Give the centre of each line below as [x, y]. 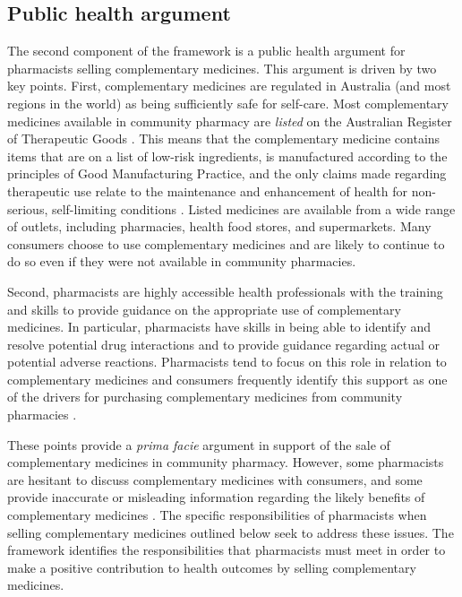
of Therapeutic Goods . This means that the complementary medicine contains [224, 138]
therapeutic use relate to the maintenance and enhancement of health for [208, 190]
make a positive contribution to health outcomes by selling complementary [212, 567]
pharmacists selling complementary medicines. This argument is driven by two [222, 68]
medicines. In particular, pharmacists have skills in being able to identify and [219, 327]
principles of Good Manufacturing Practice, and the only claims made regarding [227, 173]
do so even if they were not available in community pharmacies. [182, 261]
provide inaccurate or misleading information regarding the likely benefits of [216, 497]
